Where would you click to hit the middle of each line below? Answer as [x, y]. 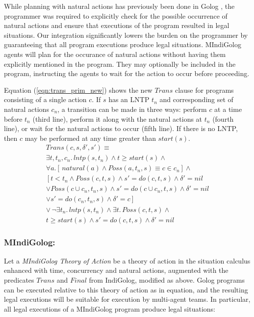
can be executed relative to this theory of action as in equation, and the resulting [126, 289]
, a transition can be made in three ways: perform [132, 109]
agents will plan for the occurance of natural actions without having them [115, 54]
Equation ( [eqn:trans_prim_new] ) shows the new [78, 90]
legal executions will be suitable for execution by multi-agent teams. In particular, [127, 299]
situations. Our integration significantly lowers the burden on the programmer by [126, 35]
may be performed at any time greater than [90, 138]
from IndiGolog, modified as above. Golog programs [167, 279]
